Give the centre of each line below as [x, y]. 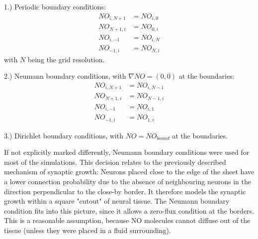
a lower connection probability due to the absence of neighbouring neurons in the [128, 181]
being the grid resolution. [66, 59]
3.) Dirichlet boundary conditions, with [64, 135]
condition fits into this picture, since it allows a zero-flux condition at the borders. [129, 210]
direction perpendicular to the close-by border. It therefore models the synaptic [125, 191]
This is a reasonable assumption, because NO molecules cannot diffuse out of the [127, 220]
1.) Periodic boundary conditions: [55, 6]
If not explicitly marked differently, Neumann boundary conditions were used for [127, 152]
